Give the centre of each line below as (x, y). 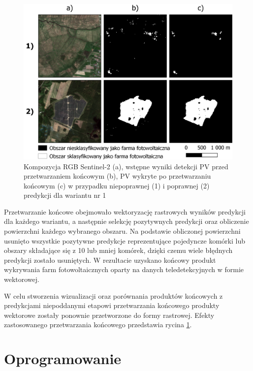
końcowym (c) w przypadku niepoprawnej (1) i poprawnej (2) (117, 185)
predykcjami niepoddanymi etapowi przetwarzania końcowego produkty (112, 305)
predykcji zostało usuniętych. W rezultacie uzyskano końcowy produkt (110, 260)
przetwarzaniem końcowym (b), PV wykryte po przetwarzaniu (117, 176)
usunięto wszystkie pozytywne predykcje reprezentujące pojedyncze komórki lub (125, 240)
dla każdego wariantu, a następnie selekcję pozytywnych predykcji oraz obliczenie (126, 221)
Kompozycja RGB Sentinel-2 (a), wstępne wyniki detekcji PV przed (126, 166)
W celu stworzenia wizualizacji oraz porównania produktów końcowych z (113, 295)
